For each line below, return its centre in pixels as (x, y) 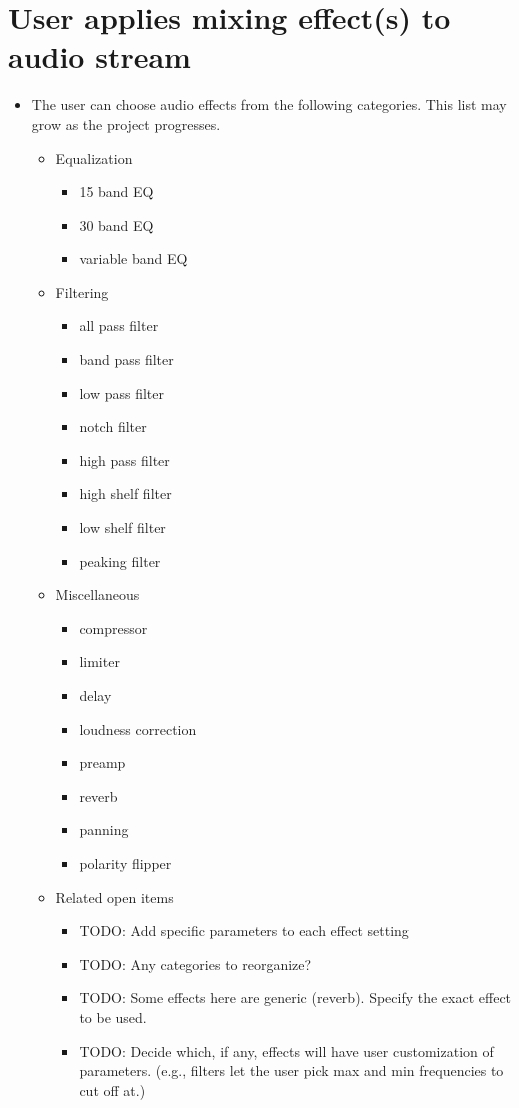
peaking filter (120, 560)
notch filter (113, 426)
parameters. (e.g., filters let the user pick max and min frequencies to (291, 1070)
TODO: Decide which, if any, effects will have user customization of (286, 1050)
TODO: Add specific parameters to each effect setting (244, 930)
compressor (113, 627)
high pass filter (124, 459)
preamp (102, 762)
